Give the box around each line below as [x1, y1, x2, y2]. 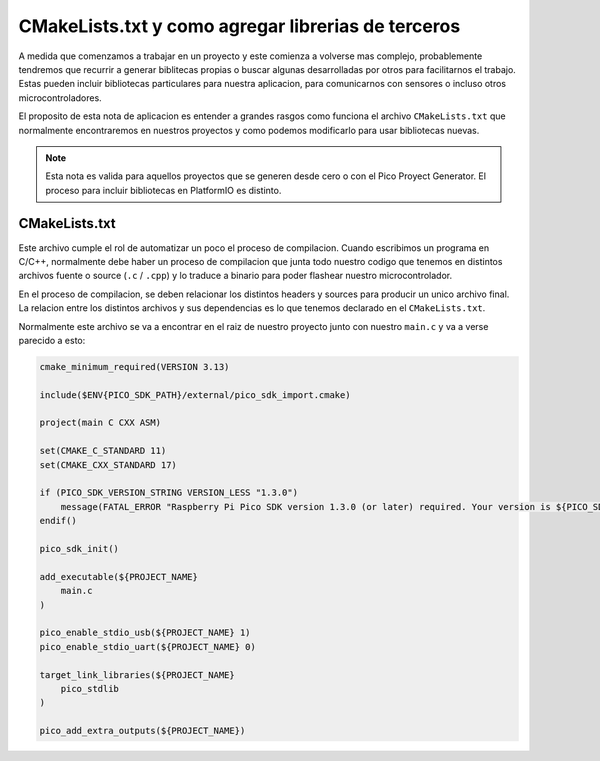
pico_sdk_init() [39, 543, 120, 554]
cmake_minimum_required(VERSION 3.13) [39, 361, 230, 372]
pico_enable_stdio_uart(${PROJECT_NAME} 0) [39, 641, 257, 652]
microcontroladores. [18, 91, 102, 104]
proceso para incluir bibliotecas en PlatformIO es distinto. [45, 184, 282, 196]
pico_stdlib [60, 683, 120, 694]
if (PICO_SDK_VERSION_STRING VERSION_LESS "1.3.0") [39, 487, 299, 499]
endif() [39, 515, 77, 527]
